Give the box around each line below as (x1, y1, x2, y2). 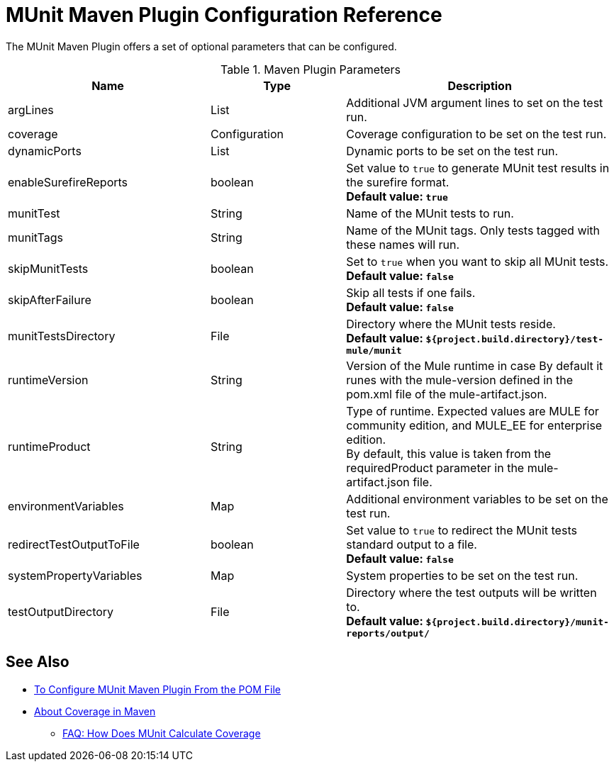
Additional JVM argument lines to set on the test (346, 95, 603, 110)
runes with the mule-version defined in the (346, 372, 573, 387)
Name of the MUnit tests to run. (346, 206, 514, 220)
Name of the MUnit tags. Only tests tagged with (346, 223, 601, 237)
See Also (6, 653, 69, 671)
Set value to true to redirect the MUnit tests (346, 522, 577, 537)
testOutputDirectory (8, 605, 114, 620)
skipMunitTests (8, 261, 89, 276)
